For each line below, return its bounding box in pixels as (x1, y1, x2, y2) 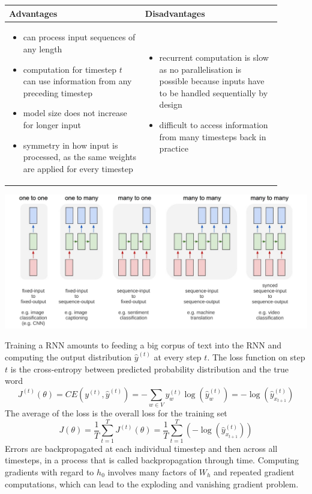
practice (159, 142, 188, 155)
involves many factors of (107, 465, 197, 478)
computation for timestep (23, 63, 117, 75)
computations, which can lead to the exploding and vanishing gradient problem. (5, 477, 299, 490)
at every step (154, 350, 202, 363)
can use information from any (23, 75, 132, 87)
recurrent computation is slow (159, 51, 269, 63)
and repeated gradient (214, 465, 295, 478)
